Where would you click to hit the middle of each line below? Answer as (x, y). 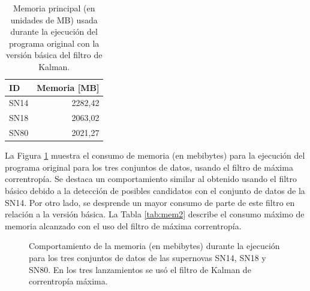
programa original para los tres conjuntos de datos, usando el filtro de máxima (149, 167)
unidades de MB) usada (54, 19)
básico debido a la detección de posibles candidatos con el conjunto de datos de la (155, 190)
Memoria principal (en (54, 8)
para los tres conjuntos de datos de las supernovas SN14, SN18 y (148, 257)
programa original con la (54, 43)
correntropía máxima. (68, 281)
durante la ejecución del (54, 31)
